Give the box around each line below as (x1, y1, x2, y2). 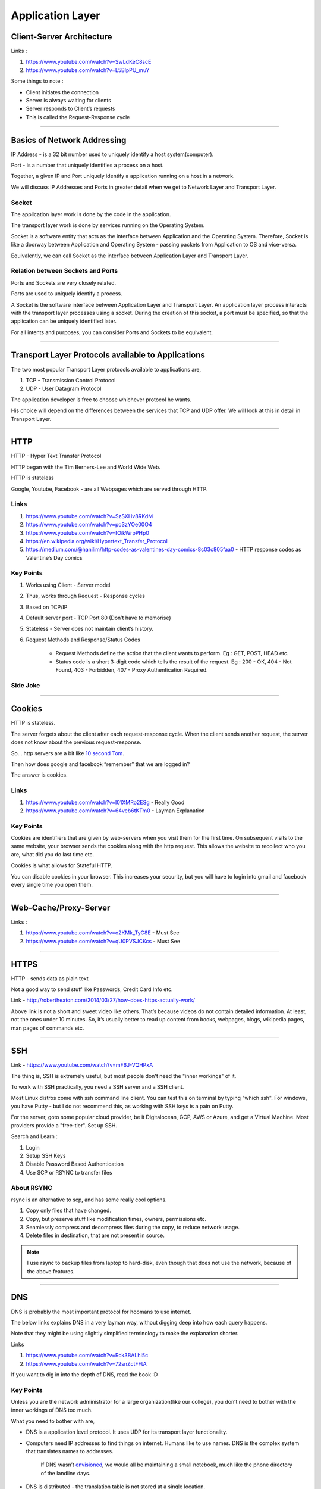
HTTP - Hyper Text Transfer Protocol (11, 453, 102, 460)
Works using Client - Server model (26, 581, 111, 588)
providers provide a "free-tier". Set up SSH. (11, 1122, 117, 1129)
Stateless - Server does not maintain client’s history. (26, 625, 154, 633)
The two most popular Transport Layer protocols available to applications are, (11, 366, 202, 373)
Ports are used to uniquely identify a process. (11, 290, 122, 297)
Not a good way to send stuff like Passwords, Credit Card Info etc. (11, 986, 173, 993)
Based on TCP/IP (26, 603, 68, 610)
